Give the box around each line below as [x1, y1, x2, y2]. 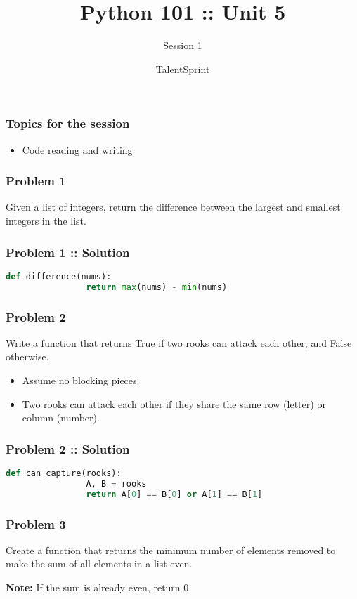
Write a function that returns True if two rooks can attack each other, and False [6, 335, 352, 350]
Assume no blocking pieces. [22, 372, 140, 387]
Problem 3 [6, 515, 66, 532]
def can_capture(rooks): [6, 468, 122, 478]
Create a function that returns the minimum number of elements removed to [6, 542, 336, 557]
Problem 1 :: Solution [6, 243, 130, 261]
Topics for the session [6, 114, 130, 132]
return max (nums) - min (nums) [86, 282, 228, 292]
